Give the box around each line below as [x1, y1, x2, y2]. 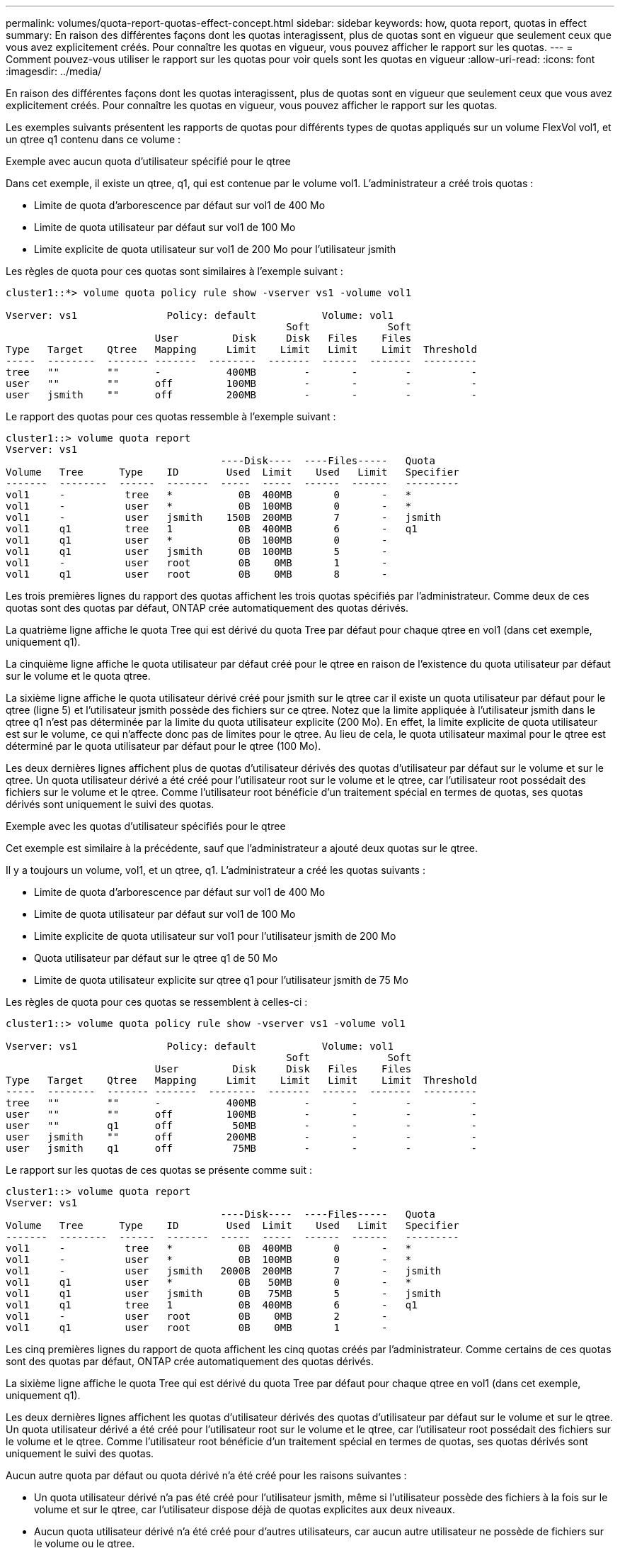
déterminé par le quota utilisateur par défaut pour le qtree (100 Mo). [6, 740, 321, 752]
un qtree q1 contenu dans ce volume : [6, 133, 181, 145]
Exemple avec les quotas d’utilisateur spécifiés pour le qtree [6, 820, 286, 832]
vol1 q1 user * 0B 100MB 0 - [6, 534, 388, 546]
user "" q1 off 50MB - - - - [6, 1120, 477, 1131]
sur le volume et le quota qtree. [6, 670, 151, 682]
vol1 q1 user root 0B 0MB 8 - [6, 568, 388, 580]
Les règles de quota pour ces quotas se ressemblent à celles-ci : [6, 996, 308, 1008]
